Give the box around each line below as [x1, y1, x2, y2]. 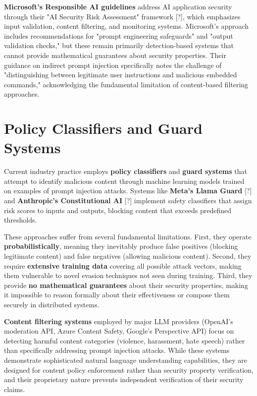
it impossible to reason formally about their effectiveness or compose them [4, 289, 230, 300]
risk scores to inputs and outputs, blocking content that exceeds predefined [4, 205, 232, 215]
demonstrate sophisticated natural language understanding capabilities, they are [4, 354, 247, 365]
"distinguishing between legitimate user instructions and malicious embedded [4, 69, 237, 80]
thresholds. [4, 215, 37, 225]
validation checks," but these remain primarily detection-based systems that [4, 40, 234, 51]
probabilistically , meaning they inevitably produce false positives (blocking [4, 241, 238, 251]
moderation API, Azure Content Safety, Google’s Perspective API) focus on [4, 326, 234, 336]
